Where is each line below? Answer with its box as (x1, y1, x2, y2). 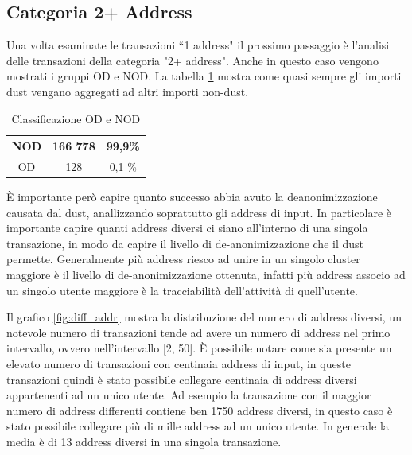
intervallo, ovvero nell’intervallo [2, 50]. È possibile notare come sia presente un (6, 340, 392, 356)
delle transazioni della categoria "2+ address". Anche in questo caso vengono (6, 52, 379, 68)
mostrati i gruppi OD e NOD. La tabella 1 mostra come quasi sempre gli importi (6, 68, 402, 84)
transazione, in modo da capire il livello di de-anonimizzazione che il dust (6, 235, 364, 251)
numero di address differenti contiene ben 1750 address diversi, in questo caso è (6, 402, 393, 418)
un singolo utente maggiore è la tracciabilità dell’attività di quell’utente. (6, 282, 358, 298)
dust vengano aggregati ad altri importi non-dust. (6, 83, 249, 99)
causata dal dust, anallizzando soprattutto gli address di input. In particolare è (6, 204, 391, 220)
